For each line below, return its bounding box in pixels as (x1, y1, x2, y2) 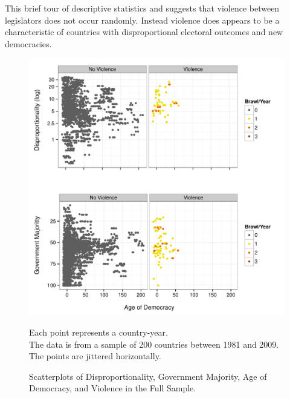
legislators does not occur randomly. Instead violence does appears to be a (5, 13, 280, 26)
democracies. (5, 37, 52, 50)
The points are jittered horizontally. (29, 350, 161, 362)
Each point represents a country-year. (29, 325, 168, 338)
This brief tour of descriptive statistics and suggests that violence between (5, 2, 280, 14)
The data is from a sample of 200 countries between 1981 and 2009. (29, 337, 279, 350)
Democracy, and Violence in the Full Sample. (29, 382, 196, 394)
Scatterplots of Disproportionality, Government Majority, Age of (29, 370, 267, 382)
